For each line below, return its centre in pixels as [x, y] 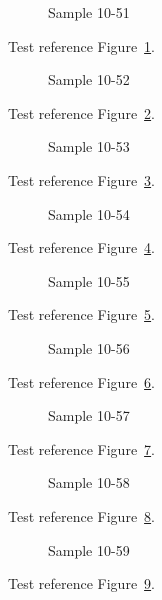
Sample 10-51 [89, 12]
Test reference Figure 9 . [81, 583]
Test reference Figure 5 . [81, 314]
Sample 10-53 [89, 146]
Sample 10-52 [89, 79]
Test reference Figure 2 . [81, 112]
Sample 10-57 [89, 415]
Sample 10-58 [89, 482]
